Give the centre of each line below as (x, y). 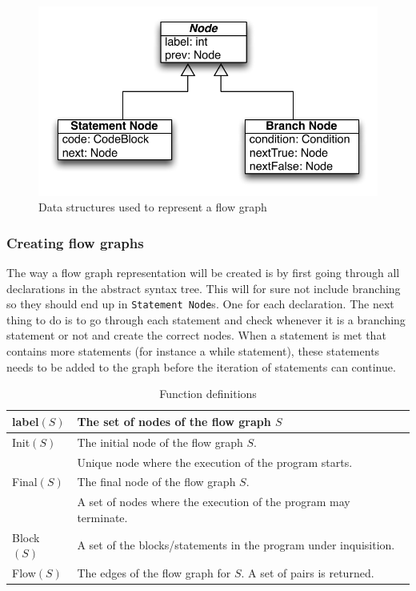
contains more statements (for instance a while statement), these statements (193, 351)
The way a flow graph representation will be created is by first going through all (203, 273)
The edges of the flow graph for (154, 573)
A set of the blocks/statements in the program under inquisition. (236, 545)
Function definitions (208, 394)
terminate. (102, 517)
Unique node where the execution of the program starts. (215, 462)
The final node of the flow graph (156, 482)
